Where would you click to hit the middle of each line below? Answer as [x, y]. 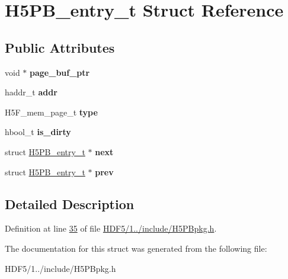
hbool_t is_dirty [38, 132]
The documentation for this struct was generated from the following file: [136, 248]
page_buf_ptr [60, 72]
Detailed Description [70, 203]
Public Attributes [60, 47]
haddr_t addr [31, 92]
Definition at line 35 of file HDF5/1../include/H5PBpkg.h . [111, 228]
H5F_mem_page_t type [51, 112]
